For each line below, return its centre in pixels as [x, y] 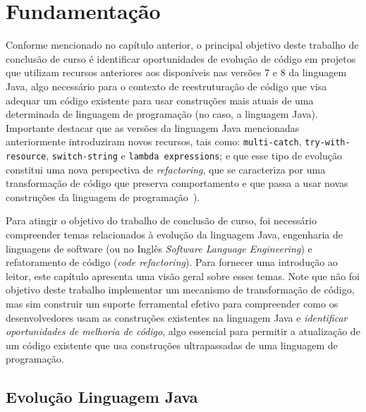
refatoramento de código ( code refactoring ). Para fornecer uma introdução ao [172, 262]
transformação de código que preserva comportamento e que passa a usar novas [177, 183]
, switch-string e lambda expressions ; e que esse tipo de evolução [194, 155]
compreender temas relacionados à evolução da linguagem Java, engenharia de [175, 234]
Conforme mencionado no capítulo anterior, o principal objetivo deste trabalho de [182, 45]
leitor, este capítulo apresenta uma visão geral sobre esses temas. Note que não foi [183, 275]
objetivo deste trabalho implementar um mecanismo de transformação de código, [180, 290]
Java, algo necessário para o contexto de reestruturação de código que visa [166, 86]
